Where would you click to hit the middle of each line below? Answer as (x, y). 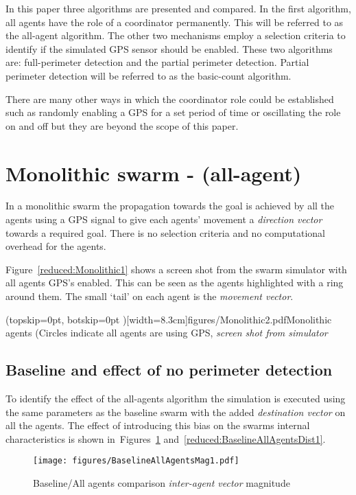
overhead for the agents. (56, 246)
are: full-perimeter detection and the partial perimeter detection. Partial (157, 62)
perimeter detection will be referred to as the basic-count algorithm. (149, 75)
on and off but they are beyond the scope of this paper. (122, 125)
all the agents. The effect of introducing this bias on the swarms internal (158, 425)
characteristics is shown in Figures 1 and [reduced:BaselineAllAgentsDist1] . (166, 438)
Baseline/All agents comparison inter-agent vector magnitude (162, 483)
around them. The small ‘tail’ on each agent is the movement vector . (150, 296)
